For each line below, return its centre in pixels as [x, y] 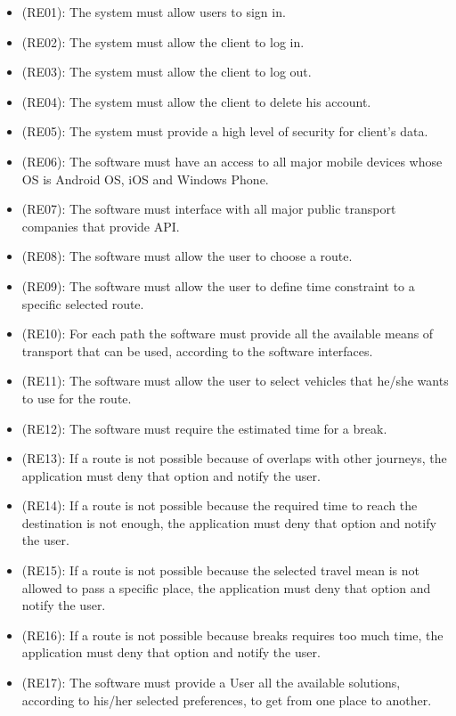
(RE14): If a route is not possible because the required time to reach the [220, 505]
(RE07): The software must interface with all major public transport [209, 209]
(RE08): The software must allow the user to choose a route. [187, 256]
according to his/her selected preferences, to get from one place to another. [227, 700]
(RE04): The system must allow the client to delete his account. [196, 101]
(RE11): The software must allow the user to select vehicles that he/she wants [235, 381]
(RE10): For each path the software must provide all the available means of [228, 334]
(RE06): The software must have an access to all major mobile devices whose [232, 161]
